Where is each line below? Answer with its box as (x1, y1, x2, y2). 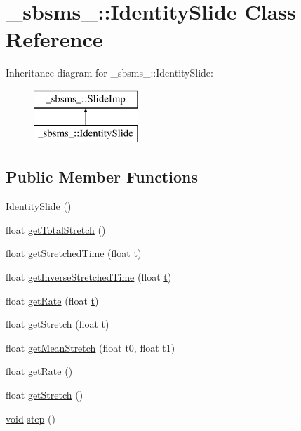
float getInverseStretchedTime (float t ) (6, 270, 172, 284)
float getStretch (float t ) (6, 317, 109, 331)
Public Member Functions (6, 166, 198, 187)
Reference (6, 25, 103, 53)
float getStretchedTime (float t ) (6, 246, 142, 260)
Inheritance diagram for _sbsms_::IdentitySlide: (6, 65, 213, 80)
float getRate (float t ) (6, 293, 99, 307)
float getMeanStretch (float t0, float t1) (6, 340, 175, 354)
